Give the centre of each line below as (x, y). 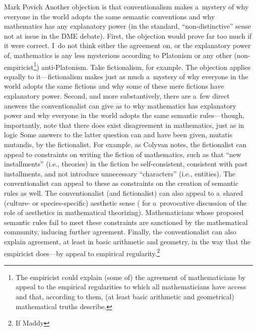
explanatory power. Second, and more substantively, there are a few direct (117, 96)
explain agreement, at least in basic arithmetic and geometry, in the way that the (127, 241)
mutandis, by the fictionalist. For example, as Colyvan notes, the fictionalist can (125, 144)
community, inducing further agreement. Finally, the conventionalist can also (120, 232)
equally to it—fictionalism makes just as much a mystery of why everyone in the (126, 76)
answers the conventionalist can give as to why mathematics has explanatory (120, 105)
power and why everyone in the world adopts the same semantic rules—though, (124, 115)
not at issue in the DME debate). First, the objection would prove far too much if (128, 35)
